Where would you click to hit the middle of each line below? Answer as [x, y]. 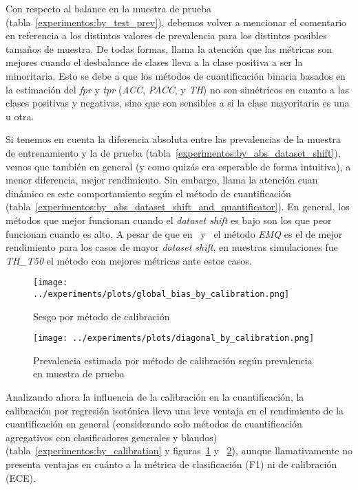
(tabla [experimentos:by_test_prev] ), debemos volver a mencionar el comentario [176, 22]
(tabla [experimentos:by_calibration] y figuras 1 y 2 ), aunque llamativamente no [179, 450]
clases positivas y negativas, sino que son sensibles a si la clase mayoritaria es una [178, 103]
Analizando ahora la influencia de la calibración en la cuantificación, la [155, 397]
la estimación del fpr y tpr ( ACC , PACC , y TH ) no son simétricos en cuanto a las [178, 89]
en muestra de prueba [79, 374]
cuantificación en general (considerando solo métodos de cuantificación [154, 424]
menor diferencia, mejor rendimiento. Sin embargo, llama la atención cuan [162, 180]
